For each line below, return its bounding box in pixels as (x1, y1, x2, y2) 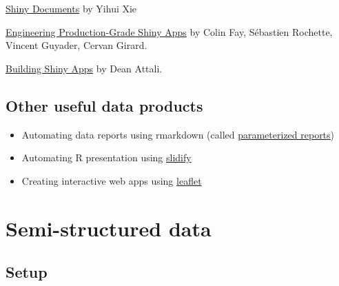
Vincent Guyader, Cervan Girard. (6, 38, 147, 52)
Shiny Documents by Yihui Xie (6, 1, 137, 15)
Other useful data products (6, 94, 203, 116)
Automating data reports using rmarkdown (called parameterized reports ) (21, 127, 335, 141)
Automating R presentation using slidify (21, 150, 192, 165)
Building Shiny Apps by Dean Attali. (6, 61, 163, 75)
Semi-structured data (6, 214, 212, 242)
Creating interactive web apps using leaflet (21, 173, 202, 187)
